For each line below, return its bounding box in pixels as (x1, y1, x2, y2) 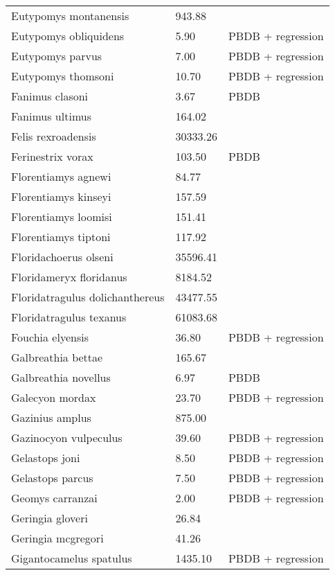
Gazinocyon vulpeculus (11, 430, 123, 445)
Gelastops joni (11, 450, 80, 466)
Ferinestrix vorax (11, 148, 93, 164)
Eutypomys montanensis (11, 8, 129, 24)
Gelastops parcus (11, 470, 93, 486)
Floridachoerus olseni (11, 249, 114, 265)
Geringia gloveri (11, 510, 88, 526)
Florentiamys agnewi (11, 168, 111, 184)
